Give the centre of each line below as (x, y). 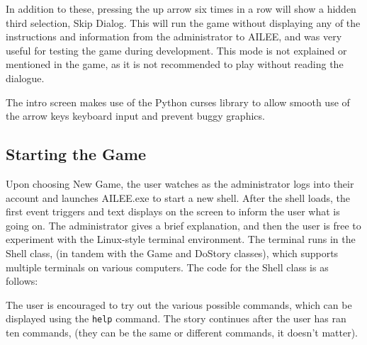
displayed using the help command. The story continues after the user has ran (176, 318)
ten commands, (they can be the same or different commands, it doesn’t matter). (182, 332)
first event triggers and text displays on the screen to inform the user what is (173, 211)
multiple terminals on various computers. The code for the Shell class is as (167, 267)
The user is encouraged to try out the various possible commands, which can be (179, 304)
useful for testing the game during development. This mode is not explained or (176, 50)
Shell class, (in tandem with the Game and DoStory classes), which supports (172, 253)
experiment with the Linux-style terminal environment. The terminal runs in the (181, 239)
